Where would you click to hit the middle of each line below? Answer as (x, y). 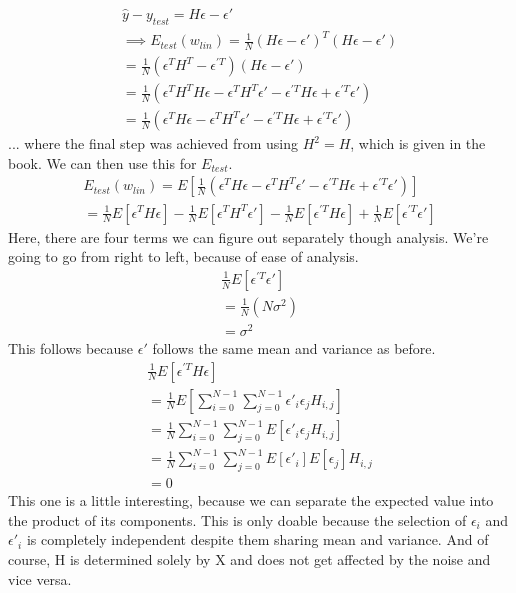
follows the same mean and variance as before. (294, 347)
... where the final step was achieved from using (153, 143)
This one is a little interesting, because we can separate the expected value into (251, 500)
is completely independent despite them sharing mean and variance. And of (257, 539)
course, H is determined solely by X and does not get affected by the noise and (249, 559)
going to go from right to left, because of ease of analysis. (183, 256)
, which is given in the (418, 143)
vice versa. (40, 578)
